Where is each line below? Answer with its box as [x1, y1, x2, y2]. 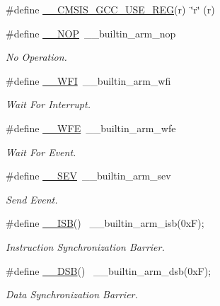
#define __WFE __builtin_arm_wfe [6, 120, 176, 135]
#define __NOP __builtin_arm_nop [6, 25, 176, 40]
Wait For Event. [6, 144, 76, 159]
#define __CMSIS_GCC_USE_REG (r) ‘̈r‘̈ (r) [6, 2, 215, 16]
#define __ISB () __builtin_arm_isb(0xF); [6, 216, 204, 230]
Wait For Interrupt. [6, 97, 91, 112]
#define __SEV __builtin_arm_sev [6, 168, 171, 183]
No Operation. [6, 49, 67, 64]
